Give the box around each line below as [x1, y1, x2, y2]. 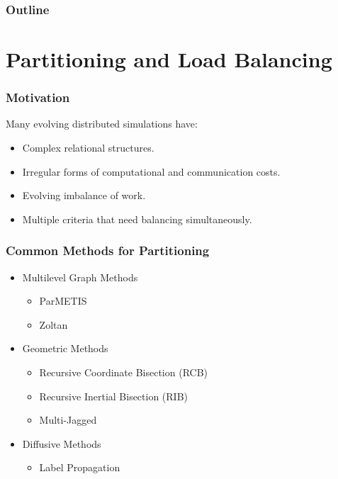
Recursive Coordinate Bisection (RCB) [39, 365, 208, 379]
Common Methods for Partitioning [6, 242, 210, 259]
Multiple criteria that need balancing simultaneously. [22, 211, 252, 226]
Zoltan [39, 317, 68, 332]
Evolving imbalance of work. [22, 188, 146, 203]
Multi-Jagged [39, 412, 97, 427]
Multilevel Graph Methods [22, 269, 138, 284]
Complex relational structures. [22, 140, 154, 155]
